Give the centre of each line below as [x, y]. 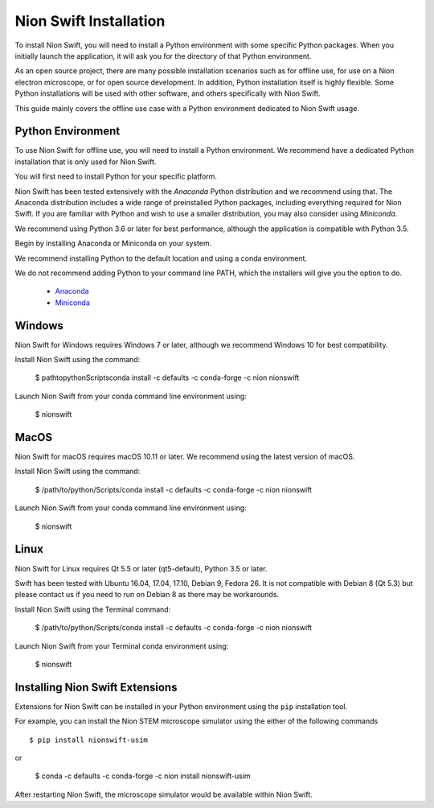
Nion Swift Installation [90, 21]
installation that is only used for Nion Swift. [86, 162]
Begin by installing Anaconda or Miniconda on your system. [113, 243]
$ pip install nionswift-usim [89, 740]
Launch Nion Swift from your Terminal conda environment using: [122, 646]
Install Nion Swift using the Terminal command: [93, 609]
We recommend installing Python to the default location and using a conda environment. [161, 258]
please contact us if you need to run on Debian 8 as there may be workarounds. [147, 595]
